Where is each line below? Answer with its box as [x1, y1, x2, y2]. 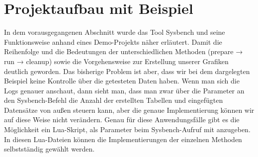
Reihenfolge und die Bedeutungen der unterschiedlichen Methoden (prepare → [4, 46, 243, 57]
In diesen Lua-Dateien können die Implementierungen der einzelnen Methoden [4, 134, 242, 144]
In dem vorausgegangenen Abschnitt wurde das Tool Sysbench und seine [4, 27, 225, 37]
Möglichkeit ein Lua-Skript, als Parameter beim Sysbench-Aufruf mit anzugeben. [4, 124, 251, 135]
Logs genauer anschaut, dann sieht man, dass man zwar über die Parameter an [4, 85, 245, 95]
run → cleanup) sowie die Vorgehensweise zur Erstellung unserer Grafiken [4, 56, 229, 66]
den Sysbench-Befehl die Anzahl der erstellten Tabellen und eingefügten [4, 95, 223, 105]
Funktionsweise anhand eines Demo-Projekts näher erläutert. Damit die [4, 36, 222, 47]
